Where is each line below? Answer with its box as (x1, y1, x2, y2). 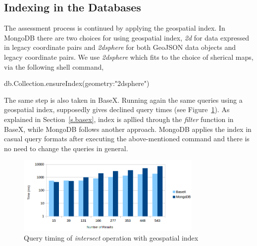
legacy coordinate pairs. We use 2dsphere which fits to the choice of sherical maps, (4, 51, 254, 62)
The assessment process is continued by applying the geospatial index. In (4, 23, 225, 33)
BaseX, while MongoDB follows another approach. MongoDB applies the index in (4, 123, 252, 134)
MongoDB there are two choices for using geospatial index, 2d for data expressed (4, 32, 250, 42)
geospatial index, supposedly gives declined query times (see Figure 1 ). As (4, 104, 230, 115)
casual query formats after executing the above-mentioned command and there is (4, 133, 250, 144)
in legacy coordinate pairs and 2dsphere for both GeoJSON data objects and (4, 42, 236, 52)
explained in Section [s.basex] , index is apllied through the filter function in (4, 114, 234, 124)
